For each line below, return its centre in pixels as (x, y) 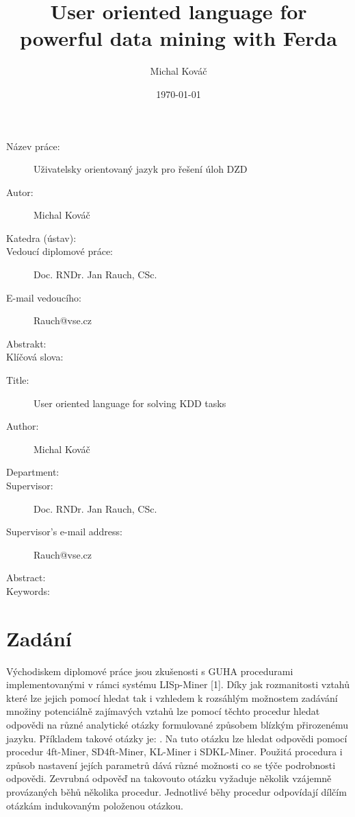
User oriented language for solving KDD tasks (130, 403)
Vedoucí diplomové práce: (60, 251)
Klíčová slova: (35, 357)
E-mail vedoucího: (44, 297)
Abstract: (26, 577)
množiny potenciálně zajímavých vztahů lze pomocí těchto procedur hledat (163, 711)
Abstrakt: (26, 343)
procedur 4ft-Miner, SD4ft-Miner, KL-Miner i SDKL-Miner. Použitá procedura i (174, 752)
